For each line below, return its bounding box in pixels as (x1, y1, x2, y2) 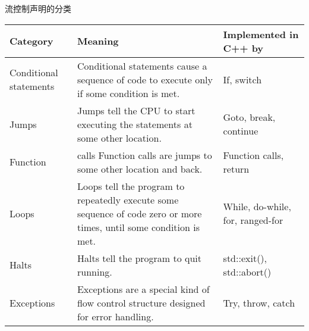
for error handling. (77, 309, 154, 323)
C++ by (223, 40, 264, 55)
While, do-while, (223, 199, 291, 214)
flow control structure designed (77, 295, 206, 310)
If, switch (223, 72, 262, 86)
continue (223, 124, 258, 138)
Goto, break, (223, 110, 276, 124)
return (223, 161, 250, 176)
